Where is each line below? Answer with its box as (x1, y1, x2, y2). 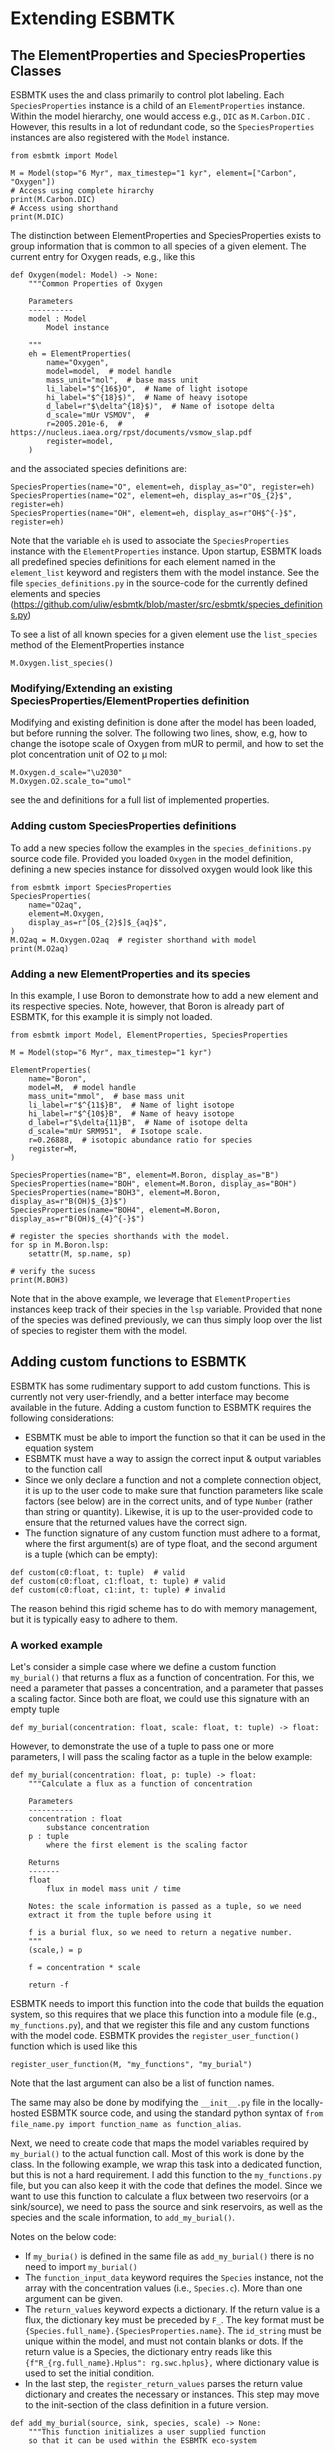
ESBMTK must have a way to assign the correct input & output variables (24, 1452, 322, 1464)
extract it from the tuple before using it (28, 1910, 213, 1920)
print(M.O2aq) (10, 943, 70, 954)
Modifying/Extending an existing (10, 681, 173, 695)
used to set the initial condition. (24, 2367, 155, 2379)
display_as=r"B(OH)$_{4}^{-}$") (10, 1213, 145, 1224)
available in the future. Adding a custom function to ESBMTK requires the (10, 1401, 312, 1413)
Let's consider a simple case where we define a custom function (10, 1661, 277, 1672)
